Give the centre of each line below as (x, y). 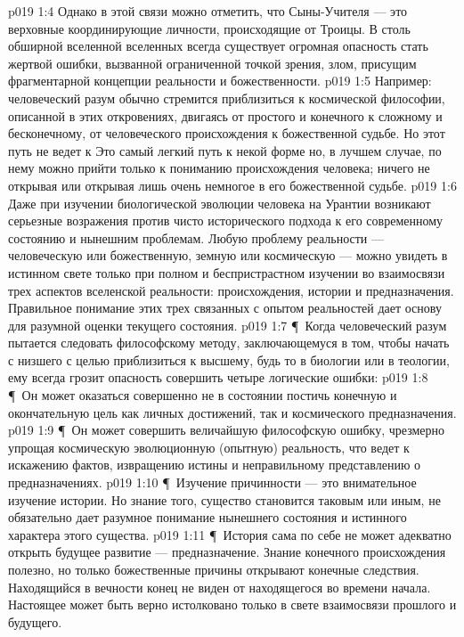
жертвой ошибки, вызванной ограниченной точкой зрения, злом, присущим (212, 63)
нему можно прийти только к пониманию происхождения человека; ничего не (219, 168)
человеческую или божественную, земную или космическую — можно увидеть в (228, 255)
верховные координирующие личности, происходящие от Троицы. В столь (209, 28)
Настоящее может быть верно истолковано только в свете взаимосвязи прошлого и (232, 604)
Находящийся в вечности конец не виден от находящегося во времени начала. (220, 587)
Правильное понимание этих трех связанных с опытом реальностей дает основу (225, 308)
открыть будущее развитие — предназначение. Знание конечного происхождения (227, 552)
